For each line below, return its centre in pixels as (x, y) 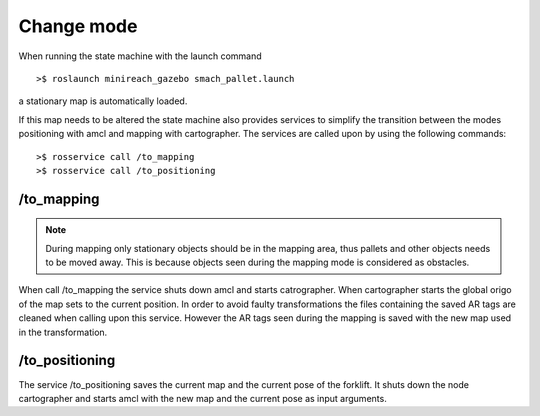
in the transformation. (63, 332)
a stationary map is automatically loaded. (103, 101)
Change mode (78, 26)
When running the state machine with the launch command (140, 56)
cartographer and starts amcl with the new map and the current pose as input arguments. (202, 398)
